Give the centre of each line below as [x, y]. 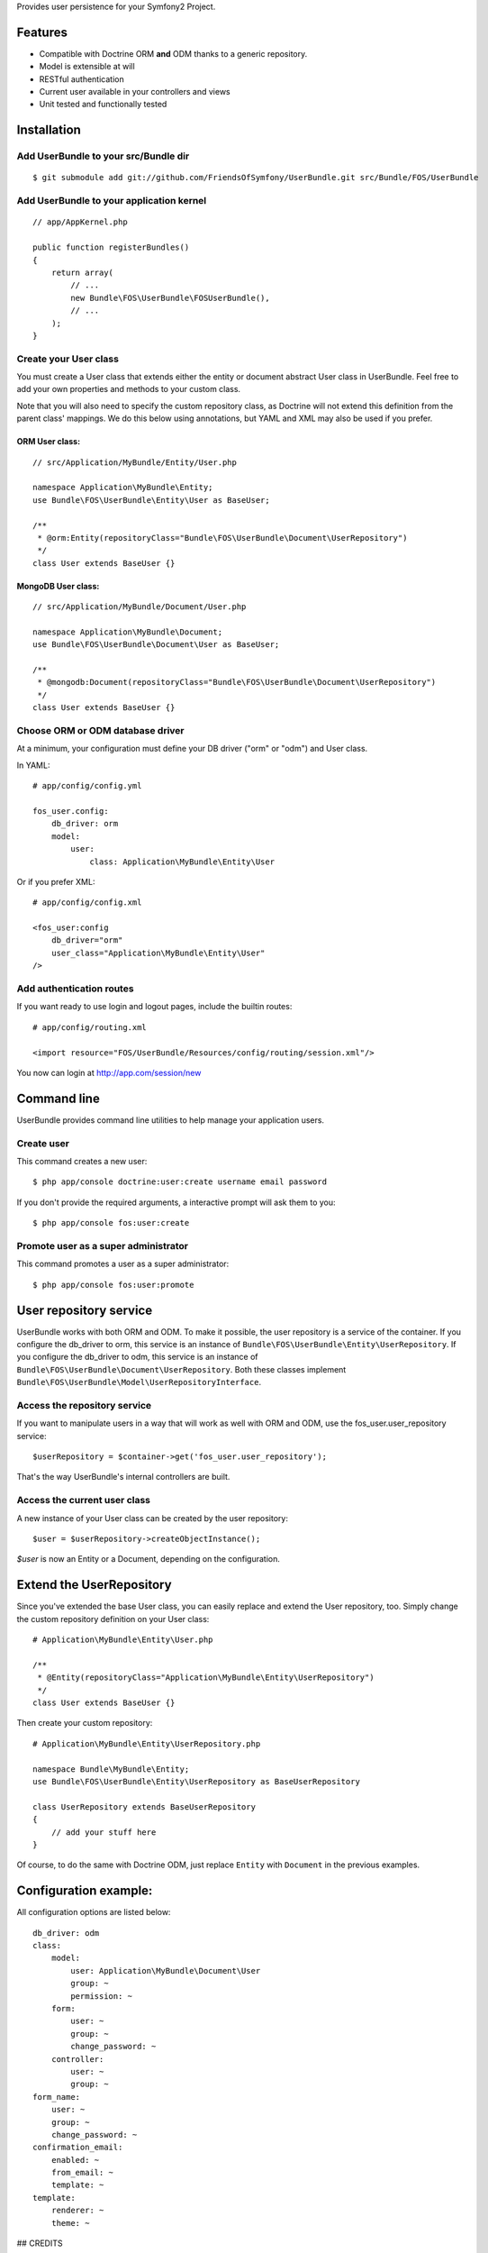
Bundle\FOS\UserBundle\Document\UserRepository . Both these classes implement [181, 1369]
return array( [82, 272]
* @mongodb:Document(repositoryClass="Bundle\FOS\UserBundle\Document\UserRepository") [237, 682]
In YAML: [33, 765]
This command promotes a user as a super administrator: [123, 1264]
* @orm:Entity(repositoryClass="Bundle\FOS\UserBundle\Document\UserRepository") [222, 538]
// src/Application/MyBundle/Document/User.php [140, 607]
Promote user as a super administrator [103, 1245]
